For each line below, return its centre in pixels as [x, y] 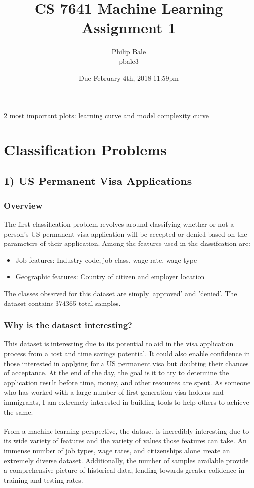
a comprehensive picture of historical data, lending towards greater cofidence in [124, 470]
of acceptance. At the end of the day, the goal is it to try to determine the [117, 373]
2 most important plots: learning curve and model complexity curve [107, 115]
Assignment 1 [129, 28]
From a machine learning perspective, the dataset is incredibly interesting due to [127, 431]
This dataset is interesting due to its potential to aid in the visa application [119, 343]
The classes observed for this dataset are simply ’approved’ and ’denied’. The [121, 293]
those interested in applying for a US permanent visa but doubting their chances [126, 363]
